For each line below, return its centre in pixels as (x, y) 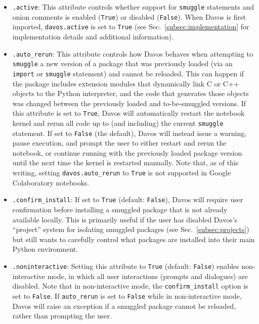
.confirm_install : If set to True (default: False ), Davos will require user (128, 199)
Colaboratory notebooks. (51, 182)
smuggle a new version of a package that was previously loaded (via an (122, 63)
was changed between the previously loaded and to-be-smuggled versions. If (129, 103)
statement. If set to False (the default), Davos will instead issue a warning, (129, 133)
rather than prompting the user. (62, 316)
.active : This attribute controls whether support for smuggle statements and (133, 7)
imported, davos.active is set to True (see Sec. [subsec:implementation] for (131, 27)
